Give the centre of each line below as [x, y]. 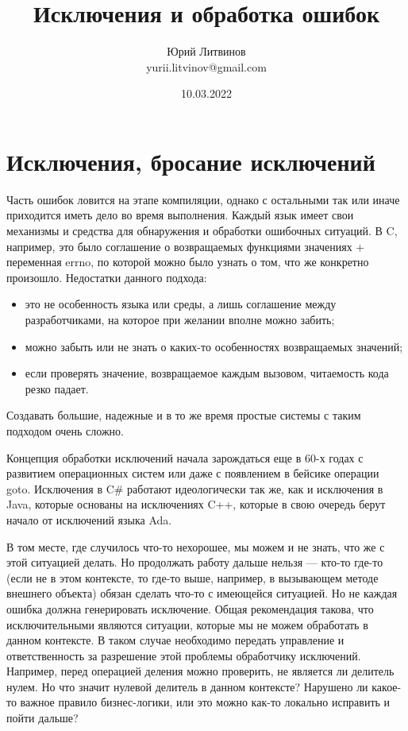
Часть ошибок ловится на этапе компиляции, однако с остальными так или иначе [203, 199]
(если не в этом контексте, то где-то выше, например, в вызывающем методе [192, 577]
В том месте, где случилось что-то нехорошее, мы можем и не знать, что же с [196, 546]
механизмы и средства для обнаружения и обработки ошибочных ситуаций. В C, [202, 231]
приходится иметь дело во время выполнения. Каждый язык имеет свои [180, 215]
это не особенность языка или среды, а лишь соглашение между [181, 304]
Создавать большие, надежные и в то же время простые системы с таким [184, 415]
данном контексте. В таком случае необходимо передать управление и [175, 640]
